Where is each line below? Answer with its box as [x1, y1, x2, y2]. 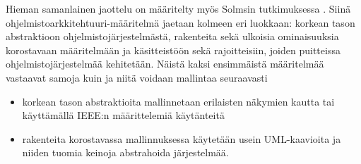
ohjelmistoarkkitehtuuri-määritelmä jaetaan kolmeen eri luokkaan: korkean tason [6, 15, 355, 30]
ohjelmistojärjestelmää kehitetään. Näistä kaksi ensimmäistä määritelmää [6, 56, 324, 71]
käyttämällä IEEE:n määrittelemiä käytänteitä [22, 108, 225, 122]
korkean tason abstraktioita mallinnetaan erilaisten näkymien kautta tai [22, 94, 335, 108]
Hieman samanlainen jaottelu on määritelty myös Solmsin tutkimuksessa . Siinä [6, 1, 351, 15]
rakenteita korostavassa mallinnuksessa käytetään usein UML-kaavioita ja [22, 131, 341, 146]
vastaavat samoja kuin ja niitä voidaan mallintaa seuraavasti [6, 70, 268, 84]
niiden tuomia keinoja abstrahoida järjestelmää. [22, 145, 229, 160]
